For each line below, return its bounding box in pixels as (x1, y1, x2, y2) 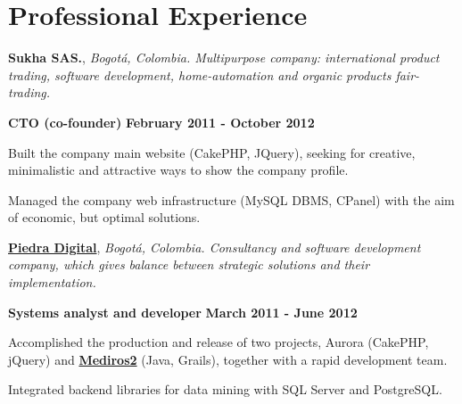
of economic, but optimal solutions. (8, 208, 201, 227)
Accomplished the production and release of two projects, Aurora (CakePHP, (8, 333, 429, 351)
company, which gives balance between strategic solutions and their (8, 255, 370, 274)
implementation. (8, 273, 96, 292)
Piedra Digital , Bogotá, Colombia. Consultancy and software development (8, 237, 421, 256)
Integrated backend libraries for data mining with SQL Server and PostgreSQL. (8, 380, 442, 399)
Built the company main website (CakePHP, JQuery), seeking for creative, (8, 143, 416, 161)
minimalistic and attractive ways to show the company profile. (8, 161, 349, 179)
